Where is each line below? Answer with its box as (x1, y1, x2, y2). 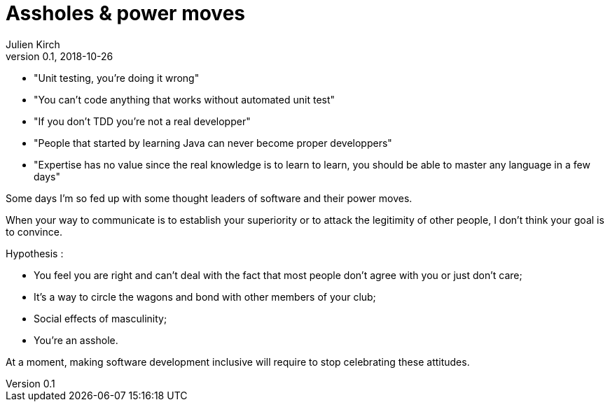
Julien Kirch (6, 38, 60, 50)
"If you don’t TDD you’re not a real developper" (34, 115, 251, 127)
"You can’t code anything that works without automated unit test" (34, 93, 335, 106)
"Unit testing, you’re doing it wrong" (34, 71, 200, 84)
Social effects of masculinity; (34, 312, 167, 324)
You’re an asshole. (34, 334, 118, 346)
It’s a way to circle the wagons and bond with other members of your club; (34, 290, 376, 303)
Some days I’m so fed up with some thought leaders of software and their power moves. (6, 192, 413, 204)
